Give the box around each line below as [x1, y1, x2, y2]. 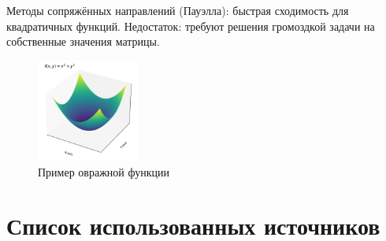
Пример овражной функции [38, 163, 169, 180]
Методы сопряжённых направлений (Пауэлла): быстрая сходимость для [6, 2, 349, 18]
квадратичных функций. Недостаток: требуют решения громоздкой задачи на [6, 17, 375, 34]
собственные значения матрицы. [6, 33, 160, 50]
